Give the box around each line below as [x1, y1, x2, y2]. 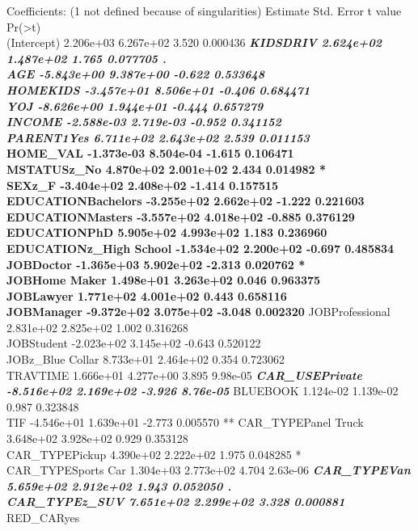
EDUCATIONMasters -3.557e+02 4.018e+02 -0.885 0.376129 [6, 208, 355, 225]
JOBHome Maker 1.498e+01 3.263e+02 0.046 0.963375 [6, 272, 321, 289]
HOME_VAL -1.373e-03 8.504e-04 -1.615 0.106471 [6, 145, 294, 162]
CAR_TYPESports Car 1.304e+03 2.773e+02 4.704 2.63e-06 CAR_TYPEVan [6, 461, 411, 478]
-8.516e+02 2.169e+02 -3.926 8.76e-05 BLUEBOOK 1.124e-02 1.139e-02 [6, 382, 399, 399]
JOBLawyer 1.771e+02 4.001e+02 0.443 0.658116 [6, 287, 287, 304]
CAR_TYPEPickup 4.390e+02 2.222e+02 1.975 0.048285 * [6, 445, 302, 462]
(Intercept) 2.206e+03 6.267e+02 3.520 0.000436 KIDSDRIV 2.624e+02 [6, 34, 382, 51]
